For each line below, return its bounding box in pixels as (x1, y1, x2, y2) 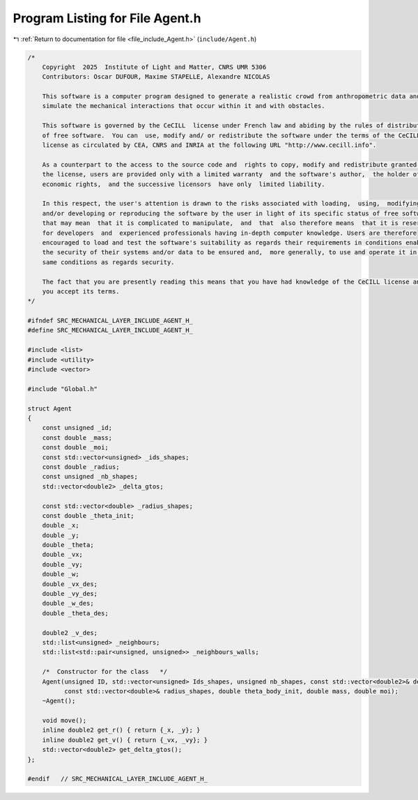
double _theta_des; (42, 609, 109, 617)
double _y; (42, 531, 79, 539)
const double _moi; (42, 443, 109, 452)
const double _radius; (42, 463, 120, 470)
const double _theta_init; (42, 511, 135, 519)
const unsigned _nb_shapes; (42, 472, 139, 481)
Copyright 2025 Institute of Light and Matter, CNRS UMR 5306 (42, 63, 267, 71)
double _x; (42, 521, 79, 530)
